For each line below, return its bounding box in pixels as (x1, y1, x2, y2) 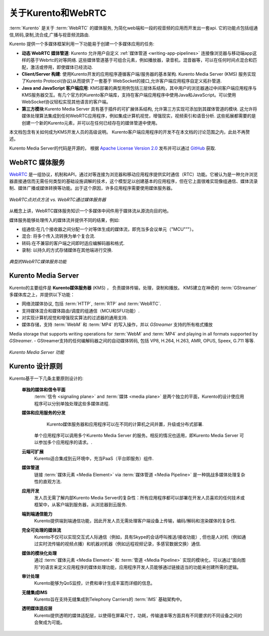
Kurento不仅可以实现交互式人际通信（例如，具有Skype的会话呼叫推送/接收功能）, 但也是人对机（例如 (34, 534, 242, 540)
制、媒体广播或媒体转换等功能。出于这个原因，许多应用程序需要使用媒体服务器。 (9, 185, 175, 191)
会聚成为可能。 (34, 620, 65, 626)
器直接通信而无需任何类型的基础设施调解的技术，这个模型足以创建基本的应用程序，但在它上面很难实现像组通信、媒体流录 (9, 178, 258, 184)
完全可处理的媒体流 (21, 527, 61, 533)
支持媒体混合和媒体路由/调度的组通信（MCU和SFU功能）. (21, 308, 140, 314)
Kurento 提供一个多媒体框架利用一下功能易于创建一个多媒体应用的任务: (9, 41, 154, 47)
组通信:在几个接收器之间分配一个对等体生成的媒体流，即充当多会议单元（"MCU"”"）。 (21, 226, 197, 232)
